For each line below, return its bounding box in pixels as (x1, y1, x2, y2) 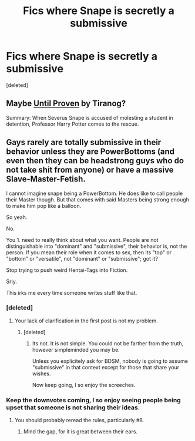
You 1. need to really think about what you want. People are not (6, 236, 159, 243)
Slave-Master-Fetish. (6, 174, 86, 184)
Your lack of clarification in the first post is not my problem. (14, 317, 159, 324)
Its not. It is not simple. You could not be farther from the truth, (32, 339, 184, 347)
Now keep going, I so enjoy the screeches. (32, 381, 136, 388)
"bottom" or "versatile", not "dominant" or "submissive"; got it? (6, 255, 159, 262)
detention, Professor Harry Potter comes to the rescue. (6, 120, 139, 127)
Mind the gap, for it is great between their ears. (23, 428, 138, 435)
